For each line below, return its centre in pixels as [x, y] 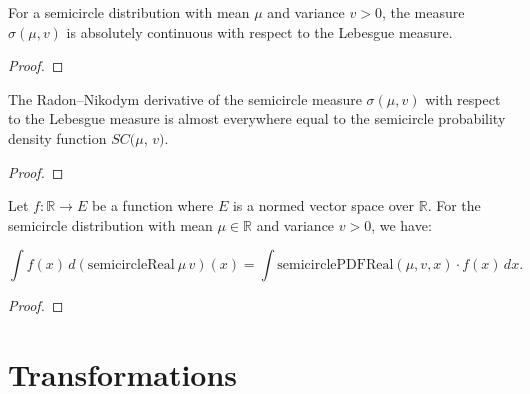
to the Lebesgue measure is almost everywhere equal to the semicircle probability [257, 118]
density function [57, 137]
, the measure [423, 12]
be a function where [152, 205]
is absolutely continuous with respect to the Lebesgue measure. [259, 31]
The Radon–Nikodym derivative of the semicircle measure [185, 98]
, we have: [401, 224]
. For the [454, 205]
